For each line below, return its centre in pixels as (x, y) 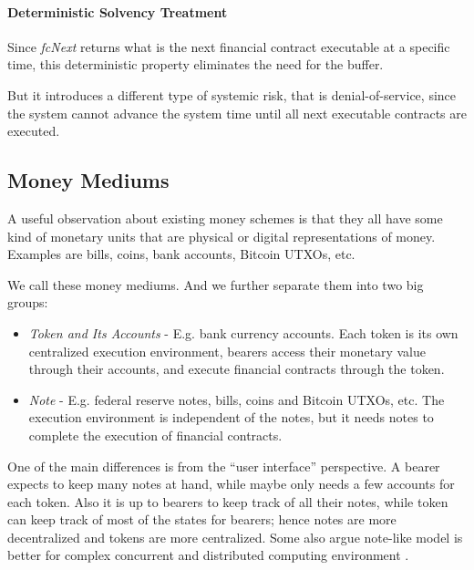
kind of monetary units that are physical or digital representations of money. (222, 236)
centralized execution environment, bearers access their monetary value (227, 351)
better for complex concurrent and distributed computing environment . (208, 555)
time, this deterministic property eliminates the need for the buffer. (196, 64)
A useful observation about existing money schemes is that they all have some (225, 218)
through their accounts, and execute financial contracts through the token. (237, 369)
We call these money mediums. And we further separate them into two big (216, 284)
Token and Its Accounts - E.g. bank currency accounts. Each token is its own (243, 332)
